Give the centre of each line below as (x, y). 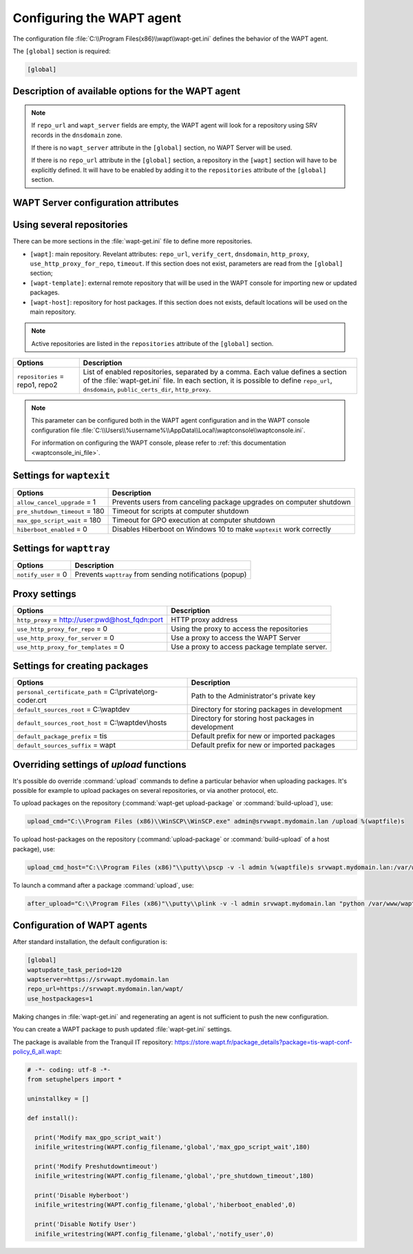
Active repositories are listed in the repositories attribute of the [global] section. (152, 343)
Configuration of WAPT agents (80, 926)
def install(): (53, 1118)
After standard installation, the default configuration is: (90, 942)
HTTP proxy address (204, 619)
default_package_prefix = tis (62, 736)
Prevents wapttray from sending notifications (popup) (161, 574)
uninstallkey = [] (58, 1099)
